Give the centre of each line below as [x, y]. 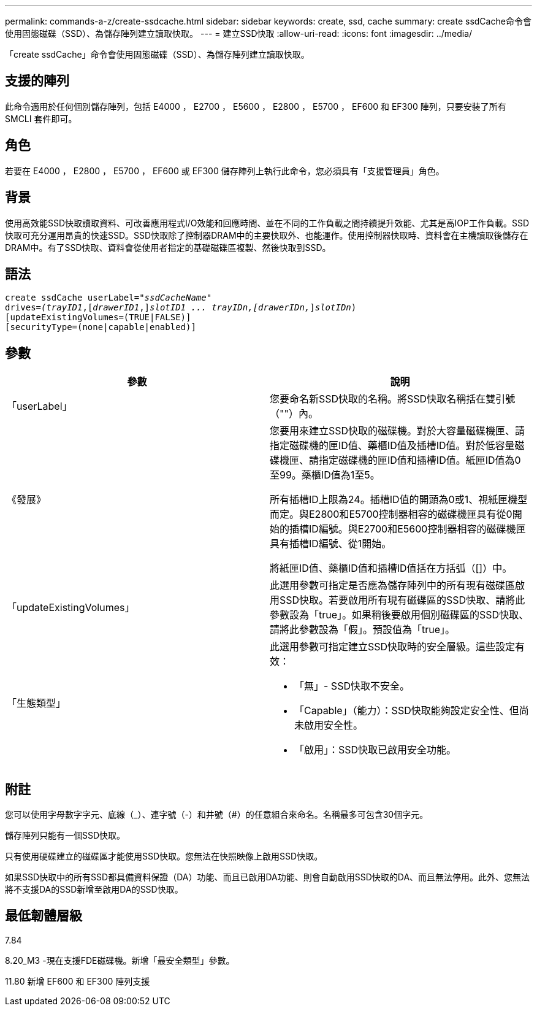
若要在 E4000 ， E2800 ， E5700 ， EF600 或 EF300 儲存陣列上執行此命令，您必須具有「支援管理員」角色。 [225, 171]
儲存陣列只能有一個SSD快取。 [65, 836]
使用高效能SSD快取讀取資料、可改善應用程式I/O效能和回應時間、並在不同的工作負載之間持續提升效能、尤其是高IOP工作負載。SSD [267, 223]
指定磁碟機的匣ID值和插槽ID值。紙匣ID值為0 [420, 460]
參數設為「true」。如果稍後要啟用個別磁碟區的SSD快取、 [399, 615]
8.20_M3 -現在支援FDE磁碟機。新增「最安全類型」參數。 [120, 960]
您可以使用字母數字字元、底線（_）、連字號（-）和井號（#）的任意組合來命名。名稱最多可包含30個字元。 [217, 815]
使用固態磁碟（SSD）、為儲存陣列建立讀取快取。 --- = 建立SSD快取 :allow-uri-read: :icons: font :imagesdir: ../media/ [239, 33]
